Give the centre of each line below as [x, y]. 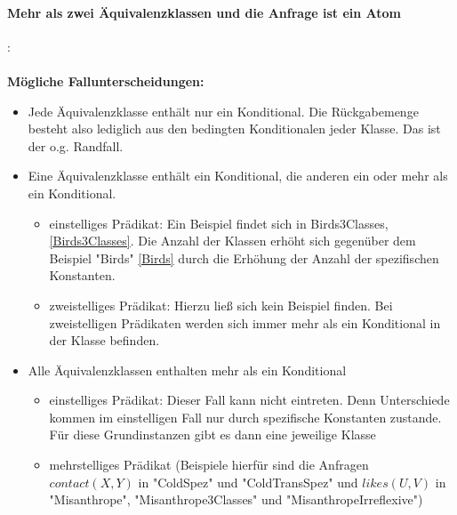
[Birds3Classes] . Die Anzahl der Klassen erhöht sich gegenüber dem [233, 241]
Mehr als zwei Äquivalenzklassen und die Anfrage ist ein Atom [204, 12]
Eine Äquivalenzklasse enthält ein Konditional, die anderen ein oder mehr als [238, 176]
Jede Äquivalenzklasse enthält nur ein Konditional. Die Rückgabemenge [223, 111]
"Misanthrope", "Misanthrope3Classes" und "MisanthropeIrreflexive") [236, 499]
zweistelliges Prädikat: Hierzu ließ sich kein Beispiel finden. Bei [221, 305]
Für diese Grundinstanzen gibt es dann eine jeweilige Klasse [212, 435]
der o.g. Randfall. [76, 145]
